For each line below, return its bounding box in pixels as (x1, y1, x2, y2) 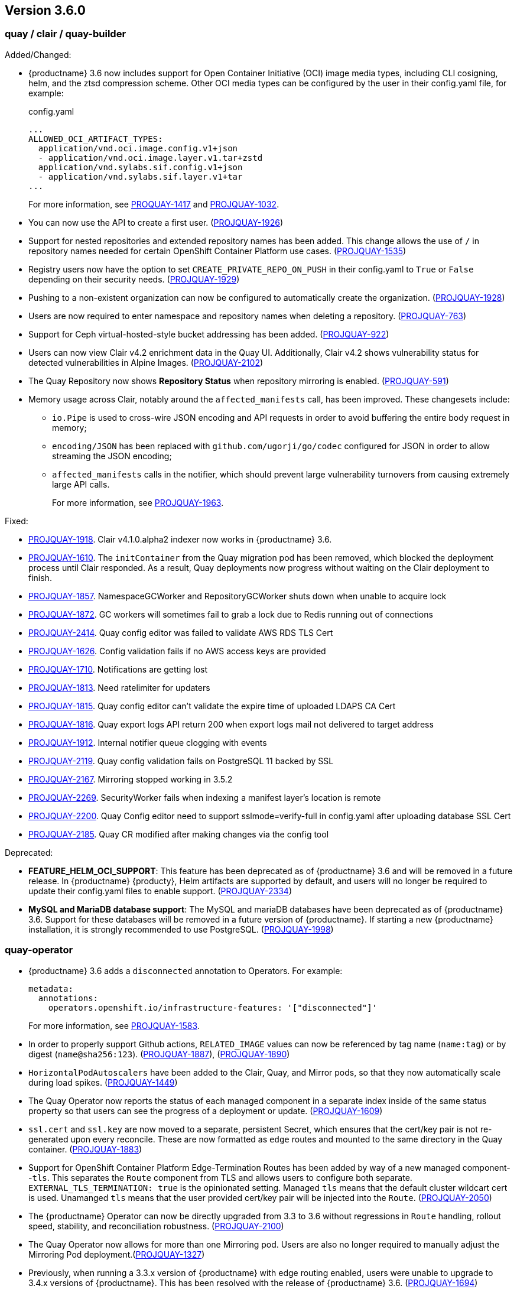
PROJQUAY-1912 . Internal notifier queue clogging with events (28, 737, 267, 748)
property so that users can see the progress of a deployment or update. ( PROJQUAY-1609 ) (28, 1105, 383, 1116)
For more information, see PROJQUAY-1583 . (28, 1020, 200, 1031)
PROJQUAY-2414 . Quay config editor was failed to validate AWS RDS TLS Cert (28, 627, 333, 638)
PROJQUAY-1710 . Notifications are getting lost (28, 664, 208, 674)
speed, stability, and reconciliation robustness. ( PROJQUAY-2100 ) (28, 1220, 284, 1231)
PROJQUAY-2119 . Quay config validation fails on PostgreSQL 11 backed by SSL (28, 755, 334, 766)
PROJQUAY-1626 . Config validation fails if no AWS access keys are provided (28, 645, 326, 656)
